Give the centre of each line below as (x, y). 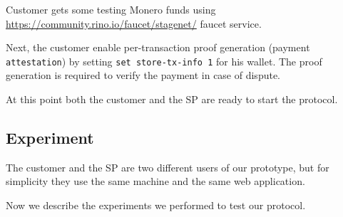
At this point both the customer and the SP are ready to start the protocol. (172, 99)
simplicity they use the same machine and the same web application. (155, 181)
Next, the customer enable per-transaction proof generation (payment (158, 47)
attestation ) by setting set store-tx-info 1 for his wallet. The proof (164, 61)
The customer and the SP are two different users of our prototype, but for (168, 167)
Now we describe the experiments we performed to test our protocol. (156, 205)
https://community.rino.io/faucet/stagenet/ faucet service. (134, 23)
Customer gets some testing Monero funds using (111, 9)
